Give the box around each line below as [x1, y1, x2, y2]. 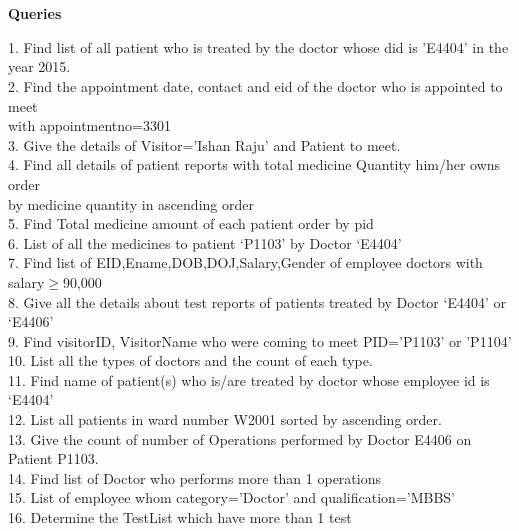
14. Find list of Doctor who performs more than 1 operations [8, 467, 382, 488]
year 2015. [8, 56, 71, 77]
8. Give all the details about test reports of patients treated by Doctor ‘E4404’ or [8, 291, 506, 312]
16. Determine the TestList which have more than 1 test [8, 507, 352, 528]
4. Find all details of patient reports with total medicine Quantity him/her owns [8, 154, 501, 175]
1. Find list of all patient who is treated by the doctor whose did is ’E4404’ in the [8, 36, 509, 57]
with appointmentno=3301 [8, 115, 171, 136]
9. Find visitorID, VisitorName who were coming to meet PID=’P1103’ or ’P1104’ [8, 330, 512, 351]
